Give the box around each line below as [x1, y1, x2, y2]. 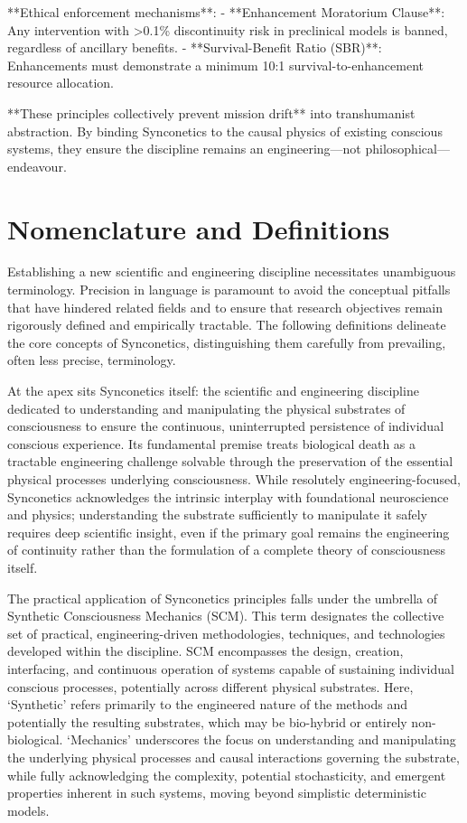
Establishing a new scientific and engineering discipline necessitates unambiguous [7, 262, 456, 281]
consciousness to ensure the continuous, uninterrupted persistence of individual [7, 416, 444, 435]
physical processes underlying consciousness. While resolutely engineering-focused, [7, 470, 461, 488]
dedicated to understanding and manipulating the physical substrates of [7, 398, 406, 417]
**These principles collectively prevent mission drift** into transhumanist [7, 103, 416, 122]
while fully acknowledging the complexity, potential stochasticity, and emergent [7, 765, 446, 784]
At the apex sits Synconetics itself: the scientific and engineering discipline [7, 381, 419, 400]
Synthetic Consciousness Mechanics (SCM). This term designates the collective [7, 606, 444, 625]
